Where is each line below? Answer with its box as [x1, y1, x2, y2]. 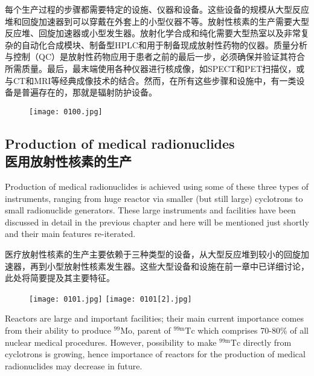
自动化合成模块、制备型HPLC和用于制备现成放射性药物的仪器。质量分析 [21, 38, 307, 51]
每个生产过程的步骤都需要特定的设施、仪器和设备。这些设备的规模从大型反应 [5, 3, 309, 15]
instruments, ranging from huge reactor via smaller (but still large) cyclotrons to [5, 192, 303, 204]
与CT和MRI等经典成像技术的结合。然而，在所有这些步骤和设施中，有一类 [5, 74, 296, 86]
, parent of [132, 324, 171, 336]
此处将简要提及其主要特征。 [5, 271, 115, 284]
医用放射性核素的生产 [5, 152, 132, 170]
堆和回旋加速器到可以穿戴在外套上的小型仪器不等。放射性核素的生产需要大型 [5, 15, 309, 27]
